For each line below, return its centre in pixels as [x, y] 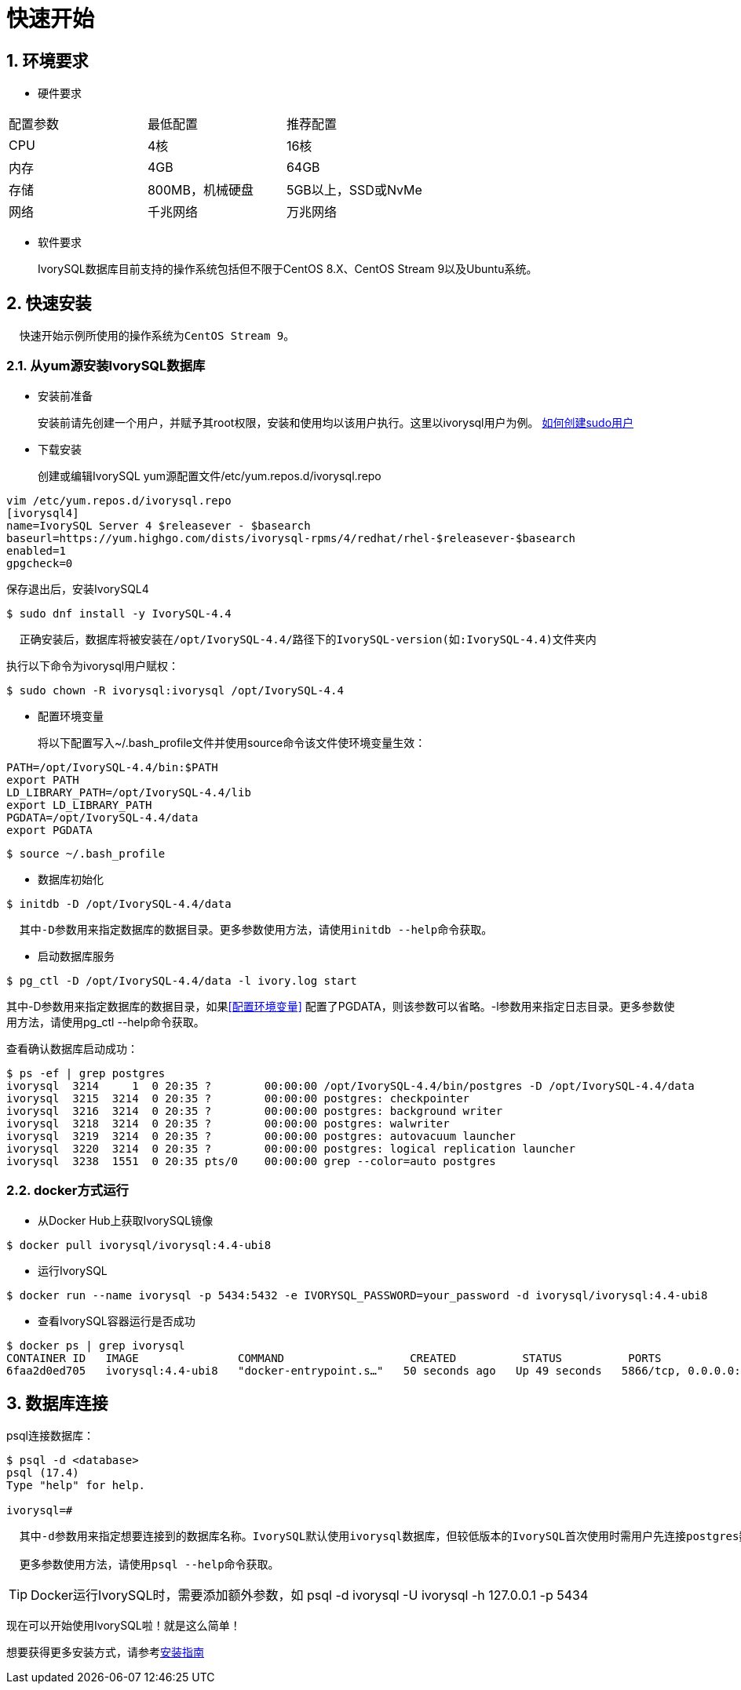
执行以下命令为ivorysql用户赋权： [93, 665]
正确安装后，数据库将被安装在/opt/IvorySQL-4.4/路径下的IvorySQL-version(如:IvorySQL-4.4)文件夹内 [308, 639]
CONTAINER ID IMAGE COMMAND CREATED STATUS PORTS [334, 1358]
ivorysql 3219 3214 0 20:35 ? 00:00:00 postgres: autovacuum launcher [261, 1136]
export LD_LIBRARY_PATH [79, 805]
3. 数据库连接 [57, 1403]
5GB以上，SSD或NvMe [354, 190]
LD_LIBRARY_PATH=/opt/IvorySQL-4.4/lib [129, 792]
